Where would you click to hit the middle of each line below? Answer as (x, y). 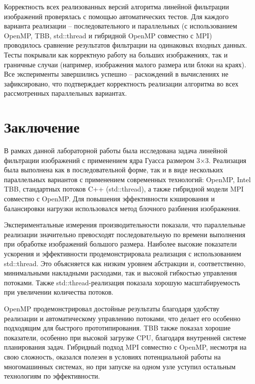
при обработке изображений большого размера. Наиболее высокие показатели (120, 244)
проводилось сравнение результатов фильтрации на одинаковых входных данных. (126, 45)
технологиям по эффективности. (52, 376)
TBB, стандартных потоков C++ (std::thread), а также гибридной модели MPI (124, 189)
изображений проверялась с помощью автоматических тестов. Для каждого (116, 16)
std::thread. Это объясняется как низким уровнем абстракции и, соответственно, (125, 263)
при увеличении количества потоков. (59, 292)
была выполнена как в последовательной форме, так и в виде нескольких (113, 170)
